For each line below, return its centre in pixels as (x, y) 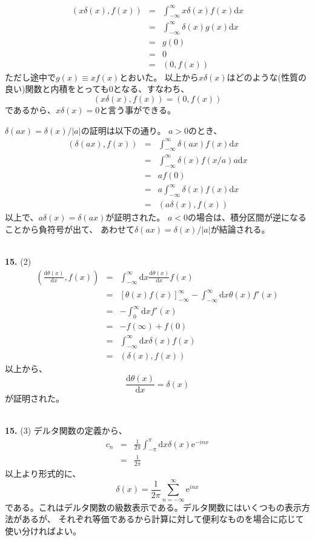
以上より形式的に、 (43, 473)
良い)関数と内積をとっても (57, 89)
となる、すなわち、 (151, 89)
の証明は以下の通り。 (123, 130)
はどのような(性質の (267, 77)
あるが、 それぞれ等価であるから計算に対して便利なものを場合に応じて (163, 519)
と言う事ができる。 (138, 109)
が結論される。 (240, 229)
